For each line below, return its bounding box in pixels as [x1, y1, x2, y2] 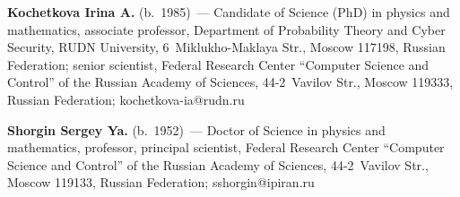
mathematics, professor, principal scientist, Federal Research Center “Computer [7, 138, 445, 157]
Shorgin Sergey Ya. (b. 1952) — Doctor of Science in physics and [7, 120, 386, 139]
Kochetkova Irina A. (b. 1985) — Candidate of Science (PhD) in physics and [7, 3, 450, 21]
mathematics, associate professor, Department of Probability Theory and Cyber [7, 20, 446, 39]
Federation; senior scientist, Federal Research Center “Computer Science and [7, 55, 430, 73]
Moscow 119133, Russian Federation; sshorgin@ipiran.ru [7, 173, 315, 192]
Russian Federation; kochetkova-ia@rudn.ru [7, 90, 245, 108]
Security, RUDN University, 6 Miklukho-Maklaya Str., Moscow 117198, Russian [7, 38, 446, 56]
